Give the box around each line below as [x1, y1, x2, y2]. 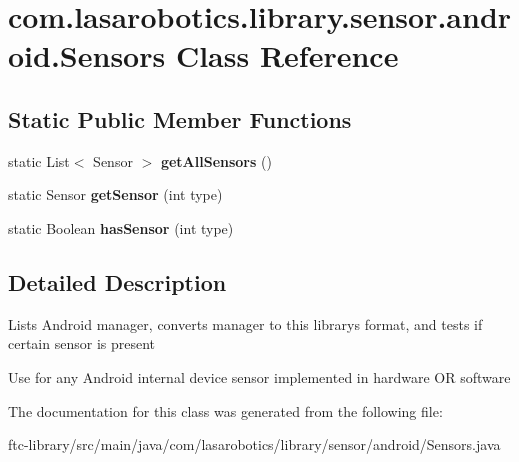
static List [8, 150, 70, 171]
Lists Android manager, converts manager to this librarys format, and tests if [8, 313, 483, 334]
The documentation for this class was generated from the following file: [8, 400, 443, 421]
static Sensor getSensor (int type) [8, 184, 223, 205]
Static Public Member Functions [8, 103, 352, 134]
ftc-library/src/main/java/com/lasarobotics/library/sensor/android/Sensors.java [8, 434, 501, 455]
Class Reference [175, 35, 399, 76]
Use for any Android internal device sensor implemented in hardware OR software [8, 366, 511, 387]
